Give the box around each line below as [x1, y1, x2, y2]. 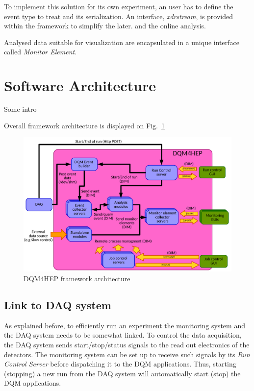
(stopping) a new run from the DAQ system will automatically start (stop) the [4, 368, 241, 378]
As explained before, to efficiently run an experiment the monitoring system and [4, 320, 245, 330]
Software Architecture [4, 75, 156, 96]
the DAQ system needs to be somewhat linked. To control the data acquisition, [4, 330, 242, 340]
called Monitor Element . [4, 47, 77, 57]
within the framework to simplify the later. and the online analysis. [4, 21, 206, 31]
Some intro [4, 104, 37, 114]
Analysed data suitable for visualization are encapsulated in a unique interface [4, 37, 239, 47]
